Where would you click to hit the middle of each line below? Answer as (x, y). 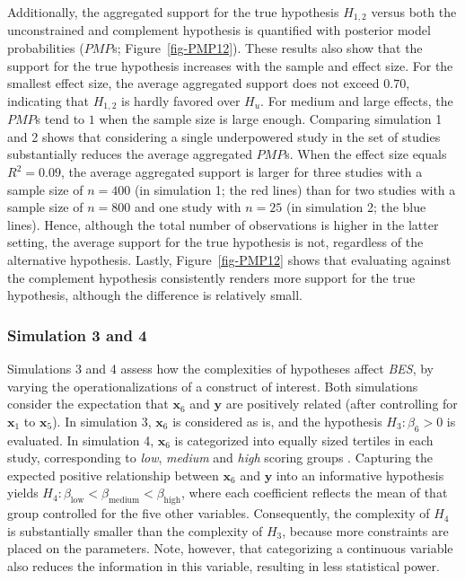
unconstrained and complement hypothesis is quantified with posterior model (219, 30)
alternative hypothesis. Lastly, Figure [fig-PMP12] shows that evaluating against (229, 260)
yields (23, 493)
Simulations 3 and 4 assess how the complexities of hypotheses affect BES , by (220, 369)
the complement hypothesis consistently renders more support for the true (211, 277)
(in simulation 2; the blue (356, 207)
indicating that (48, 100)
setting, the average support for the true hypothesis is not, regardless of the (215, 242)
